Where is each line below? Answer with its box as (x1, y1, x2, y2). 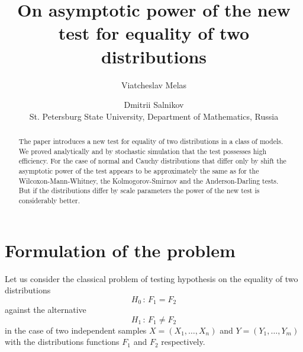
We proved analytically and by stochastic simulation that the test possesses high (18, 146, 267, 156)
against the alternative (5, 303, 86, 316)
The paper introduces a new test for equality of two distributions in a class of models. (18, 136, 283, 146)
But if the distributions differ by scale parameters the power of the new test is (18, 185, 260, 196)
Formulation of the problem (5, 238, 236, 262)
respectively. (161, 335, 205, 348)
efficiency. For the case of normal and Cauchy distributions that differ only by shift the (18, 156, 286, 166)
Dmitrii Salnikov (124, 98, 184, 111)
